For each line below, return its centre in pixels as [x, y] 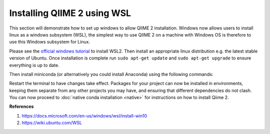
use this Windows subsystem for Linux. [49, 42]
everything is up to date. [34, 65]
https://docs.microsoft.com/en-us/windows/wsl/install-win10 [84, 115]
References [21, 106]
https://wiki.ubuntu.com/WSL [52, 123]
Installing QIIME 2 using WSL [70, 13]
